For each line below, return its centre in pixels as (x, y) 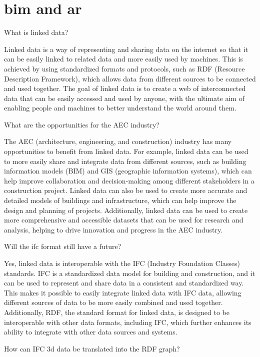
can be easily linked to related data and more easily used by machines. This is (124, 59)
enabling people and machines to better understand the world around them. (120, 108)
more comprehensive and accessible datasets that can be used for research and (124, 220)
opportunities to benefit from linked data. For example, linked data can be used (126, 151)
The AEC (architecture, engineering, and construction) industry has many (118, 141)
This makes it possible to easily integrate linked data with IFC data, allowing (123, 292)
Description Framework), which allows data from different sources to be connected (130, 78)
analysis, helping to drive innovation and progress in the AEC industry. (113, 229)
